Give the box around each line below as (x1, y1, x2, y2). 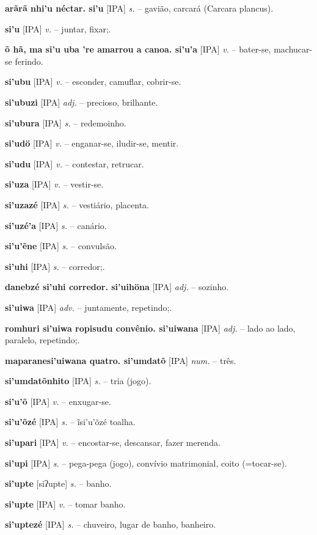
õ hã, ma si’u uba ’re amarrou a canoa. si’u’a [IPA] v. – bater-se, (5, 43, 271, 56)
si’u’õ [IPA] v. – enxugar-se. (5, 395, 111, 407)
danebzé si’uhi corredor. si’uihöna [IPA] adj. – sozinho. (5, 280, 229, 293)
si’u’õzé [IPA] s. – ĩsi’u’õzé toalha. (5, 415, 136, 428)
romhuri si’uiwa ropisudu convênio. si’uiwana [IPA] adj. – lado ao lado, (5, 321, 296, 334)
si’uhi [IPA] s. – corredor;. (5, 260, 105, 272)
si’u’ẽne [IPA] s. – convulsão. (5, 239, 117, 252)
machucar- (274, 43, 313, 56)
